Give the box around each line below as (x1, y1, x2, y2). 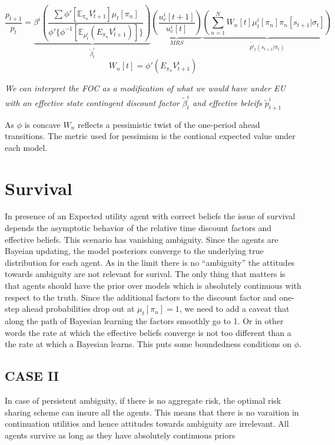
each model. (5, 141, 48, 153)
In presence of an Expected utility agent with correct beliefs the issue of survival (5, 210, 296, 222)
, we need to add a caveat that (179, 302, 290, 315)
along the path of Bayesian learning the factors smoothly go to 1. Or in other (5, 315, 284, 327)
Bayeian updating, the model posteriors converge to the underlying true (5, 245, 264, 257)
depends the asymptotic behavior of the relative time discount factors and (5, 222, 272, 234)
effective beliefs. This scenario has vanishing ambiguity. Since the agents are (5, 233, 278, 245)
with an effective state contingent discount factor (5, 96, 180, 108)
